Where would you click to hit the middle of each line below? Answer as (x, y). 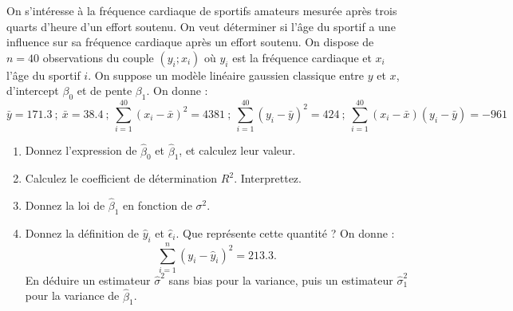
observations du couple (98, 57)
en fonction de (158, 205)
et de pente (105, 91)
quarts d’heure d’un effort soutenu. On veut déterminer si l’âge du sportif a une (201, 26)
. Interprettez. (268, 178)
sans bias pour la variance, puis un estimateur (281, 280)
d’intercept (33, 91)
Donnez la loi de (65, 205)
